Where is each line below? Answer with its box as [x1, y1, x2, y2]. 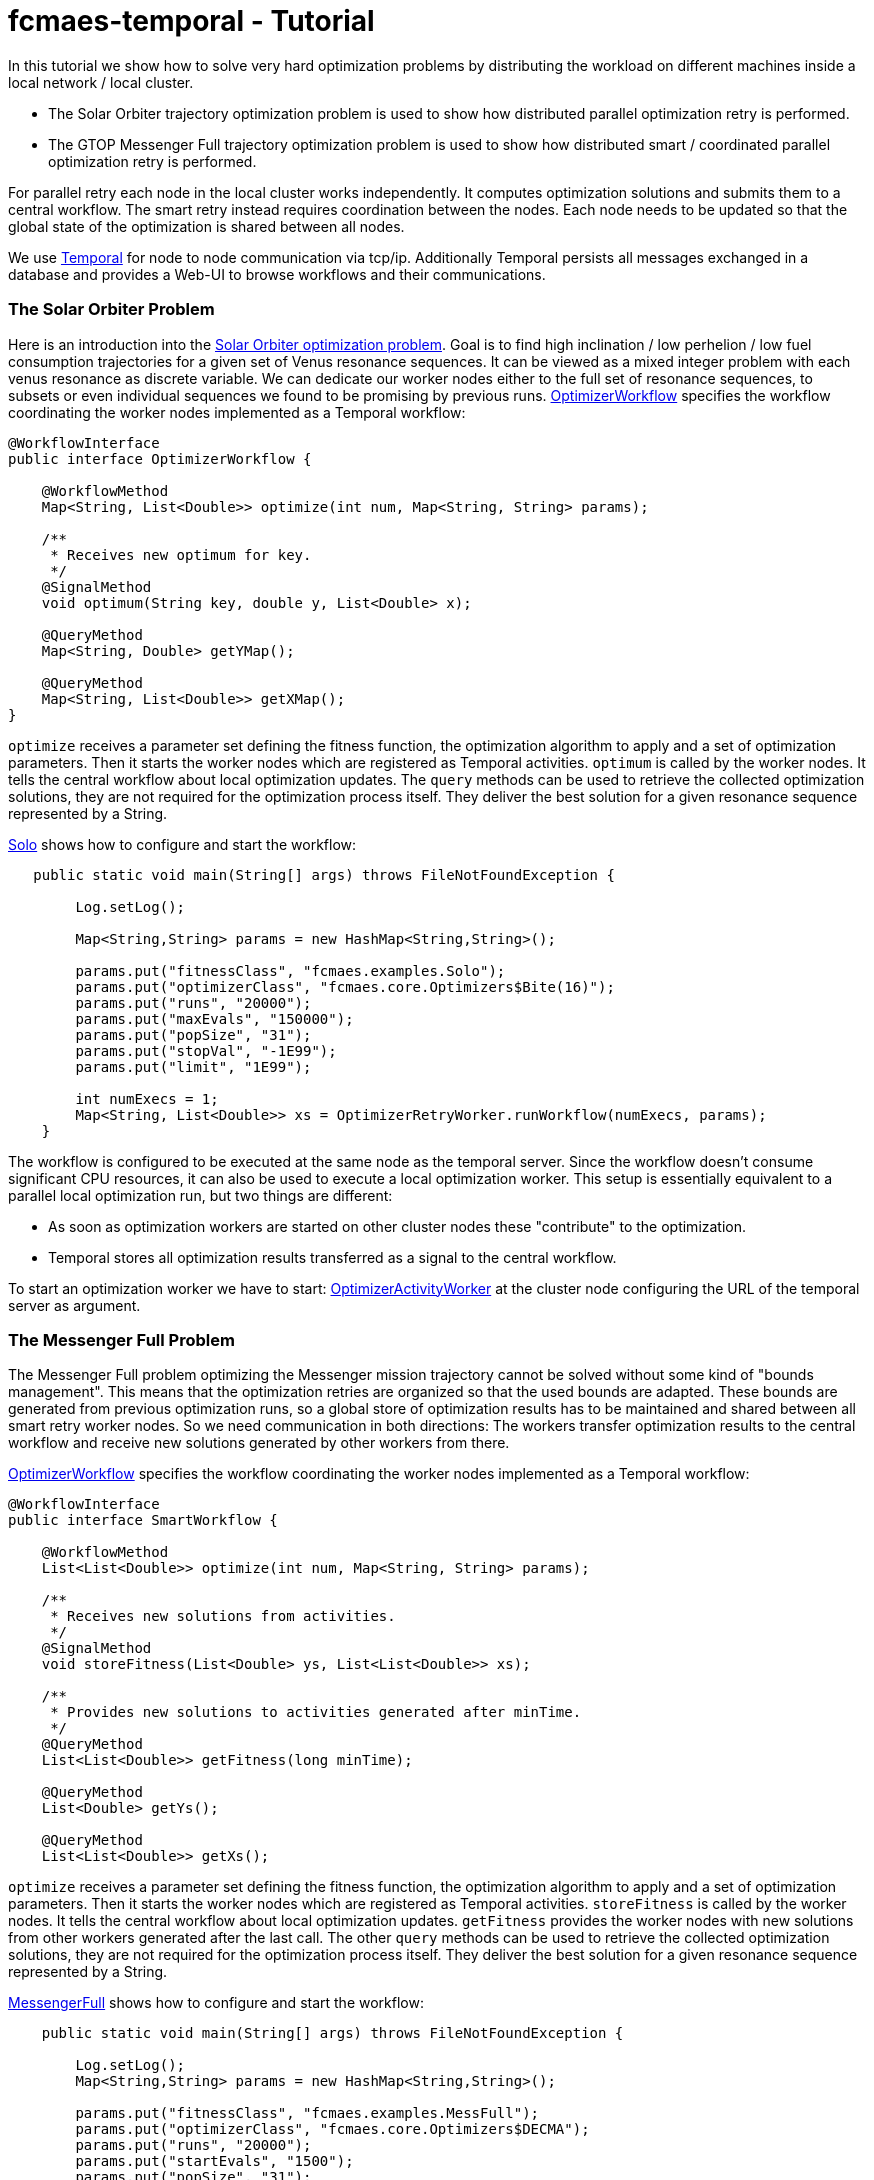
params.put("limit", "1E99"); [75, 1058, 312, 1075]
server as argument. [8, 1296, 141, 1314]
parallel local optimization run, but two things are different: [8, 1186, 393, 1204]
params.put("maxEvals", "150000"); [75, 1010, 354, 1027]
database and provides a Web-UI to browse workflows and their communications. [8, 265, 546, 283]
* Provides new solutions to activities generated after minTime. [50, 1704, 582, 1721]
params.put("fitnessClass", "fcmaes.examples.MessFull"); [75, 2105, 540, 2122]
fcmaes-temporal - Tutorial [8, 4, 375, 38]
